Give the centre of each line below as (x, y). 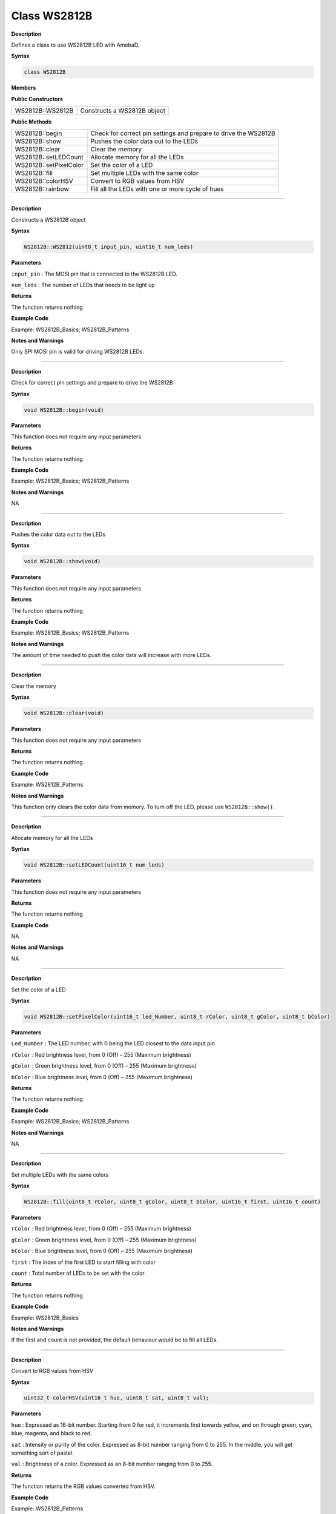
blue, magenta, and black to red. (51, 1433)
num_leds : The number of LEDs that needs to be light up (83, 285)
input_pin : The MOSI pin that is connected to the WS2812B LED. (94, 274)
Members (24, 88)
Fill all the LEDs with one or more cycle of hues (157, 189)
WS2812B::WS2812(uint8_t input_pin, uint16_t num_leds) (109, 247)
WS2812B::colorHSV (44, 181)
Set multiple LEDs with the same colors (60, 1174)
